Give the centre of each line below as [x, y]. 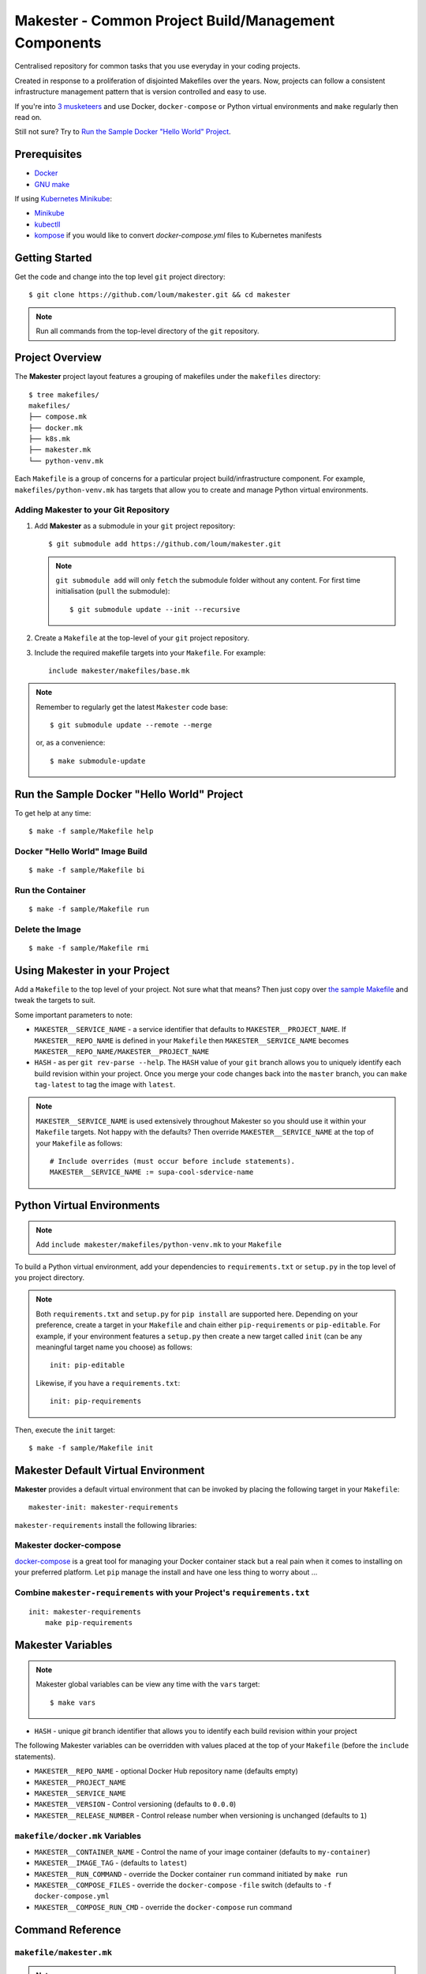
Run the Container [50, 890]
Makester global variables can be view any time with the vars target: [148, 1684]
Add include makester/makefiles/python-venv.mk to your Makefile [159, 1244]
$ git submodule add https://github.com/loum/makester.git [165, 544]
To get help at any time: [53, 812]
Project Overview [58, 358]
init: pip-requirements [96, 1401]
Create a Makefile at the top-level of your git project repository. [142, 638]
